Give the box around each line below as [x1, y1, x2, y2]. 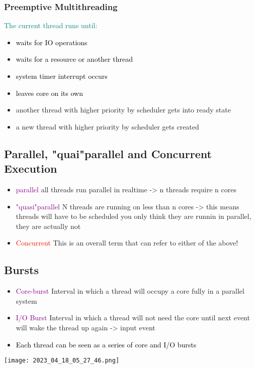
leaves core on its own [16, 87, 83, 98]
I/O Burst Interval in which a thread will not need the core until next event [16, 312, 250, 323]
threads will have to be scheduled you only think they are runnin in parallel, [16, 211, 251, 221]
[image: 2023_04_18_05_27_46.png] [4, 357, 120, 364]
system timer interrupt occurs [16, 71, 108, 81]
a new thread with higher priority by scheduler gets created [16, 121, 199, 132]
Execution [4, 161, 57, 176]
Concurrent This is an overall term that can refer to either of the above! [16, 237, 238, 248]
